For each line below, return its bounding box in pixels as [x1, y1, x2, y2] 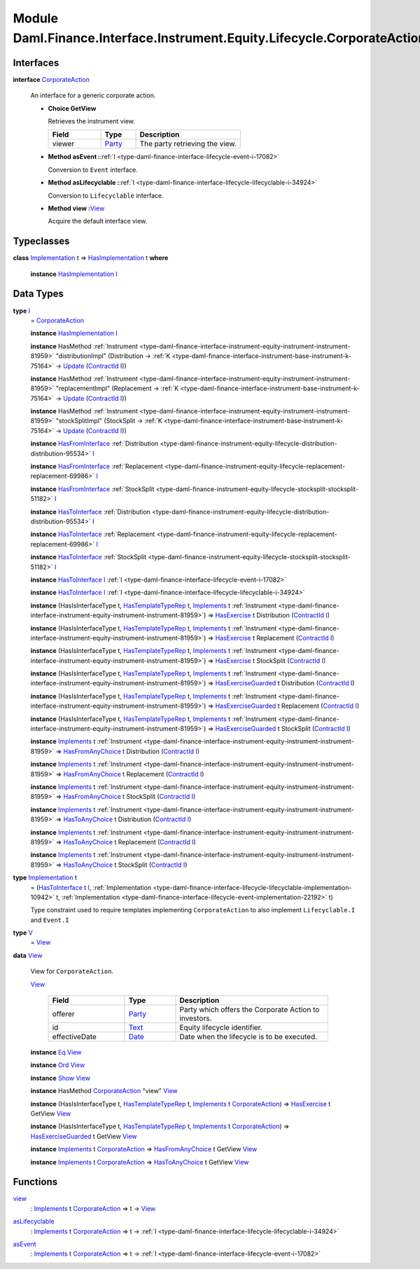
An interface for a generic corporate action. [30, 91, 156, 100]
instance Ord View [30, 1061, 85, 1069]
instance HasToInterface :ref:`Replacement [30, 530, 155, 539]
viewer [52, 139, 75, 149]
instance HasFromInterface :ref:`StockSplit [30, 484, 155, 493]
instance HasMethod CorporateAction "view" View [30, 1087, 178, 1095]
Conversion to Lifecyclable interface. [48, 191, 164, 200]
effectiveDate [52, 1032, 97, 1042]
